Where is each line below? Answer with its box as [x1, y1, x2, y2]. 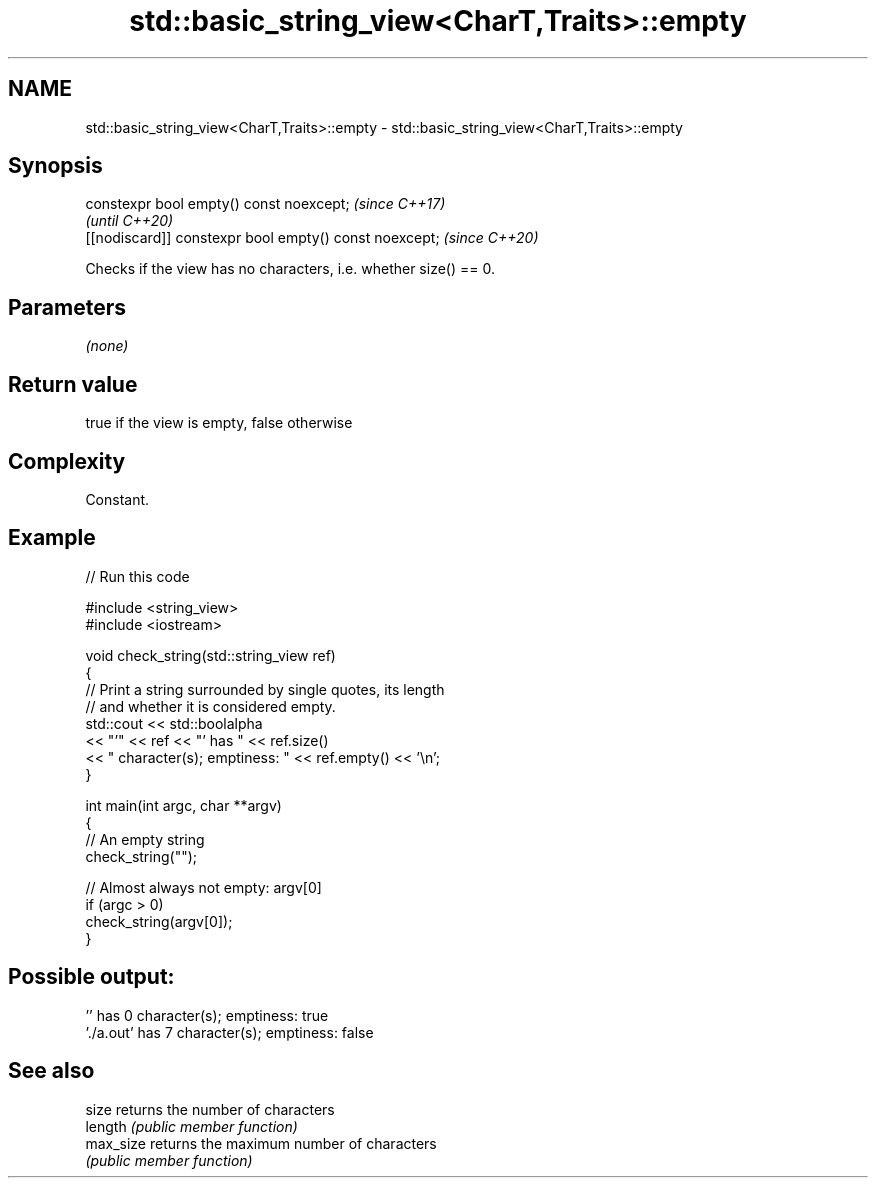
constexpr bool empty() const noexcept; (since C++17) [85, 195, 446, 213]
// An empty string [85, 830, 205, 848]
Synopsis [8, 153, 103, 179]
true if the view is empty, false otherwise [85, 414, 353, 432]
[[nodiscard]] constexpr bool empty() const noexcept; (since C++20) [85, 229, 539, 247]
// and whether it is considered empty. [85, 697, 336, 715]
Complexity [8, 448, 126, 474]
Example [8, 525, 96, 551]
